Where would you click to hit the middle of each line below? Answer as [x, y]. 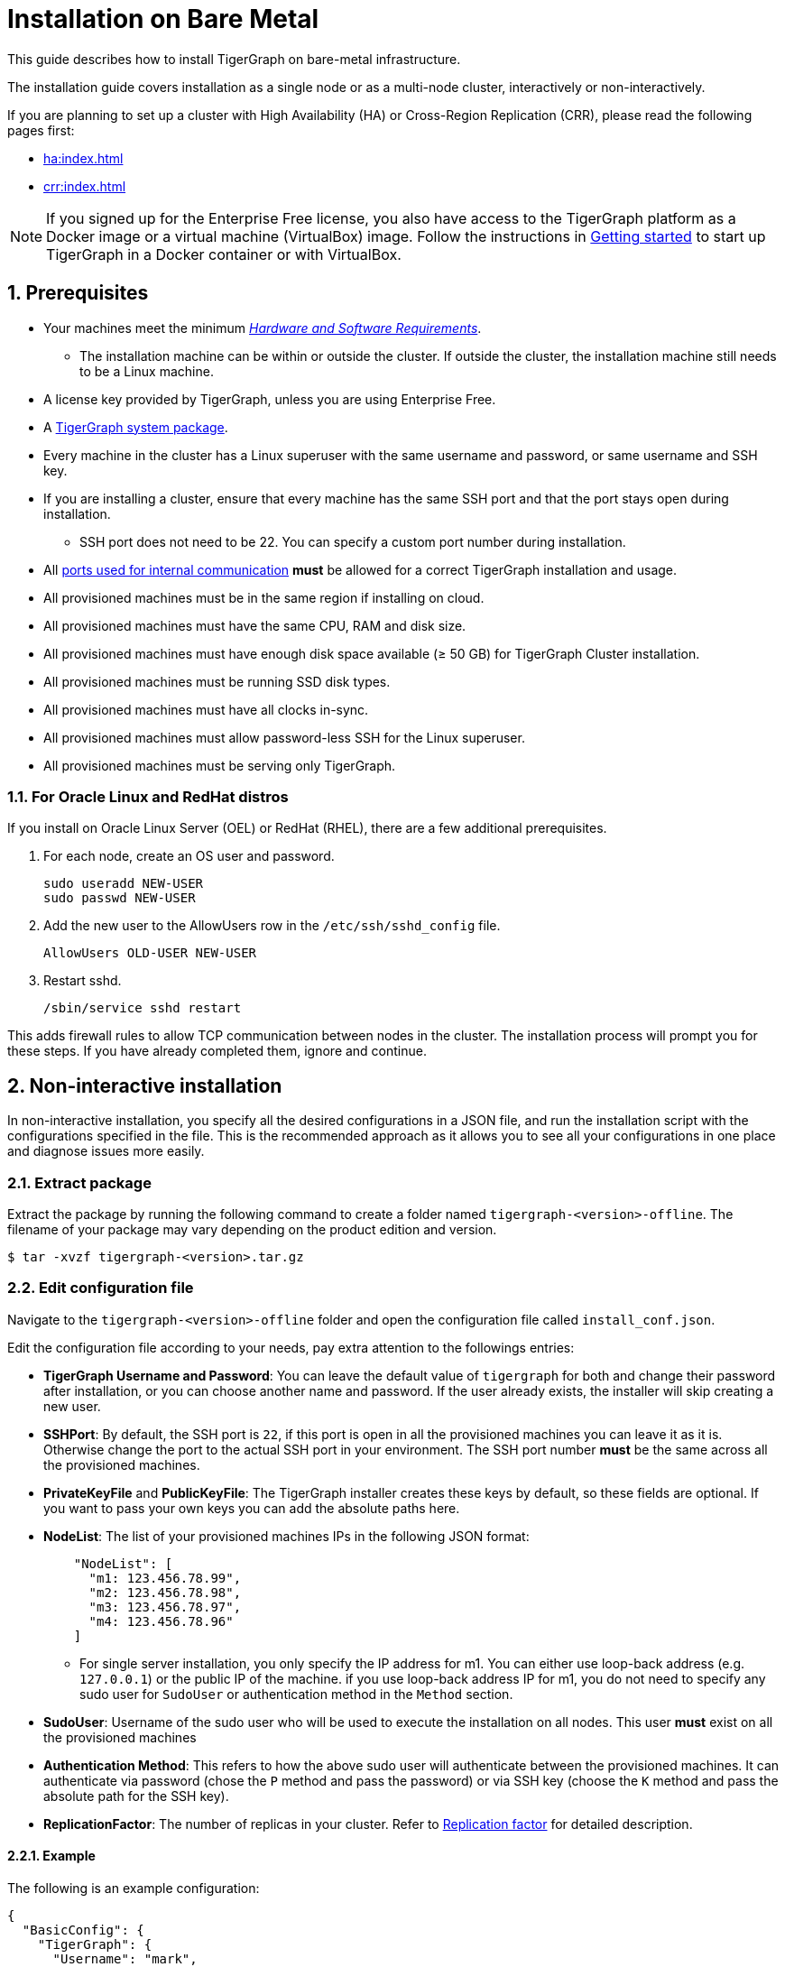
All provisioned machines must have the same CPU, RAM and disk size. [255, 625]
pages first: [41, 130]
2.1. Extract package [79, 1182]
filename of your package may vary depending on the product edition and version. [252, 1229]
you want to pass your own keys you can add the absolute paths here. [252, 1508]
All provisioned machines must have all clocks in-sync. [206, 709]
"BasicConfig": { [83, 1930]
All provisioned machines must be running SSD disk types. [217, 681]
